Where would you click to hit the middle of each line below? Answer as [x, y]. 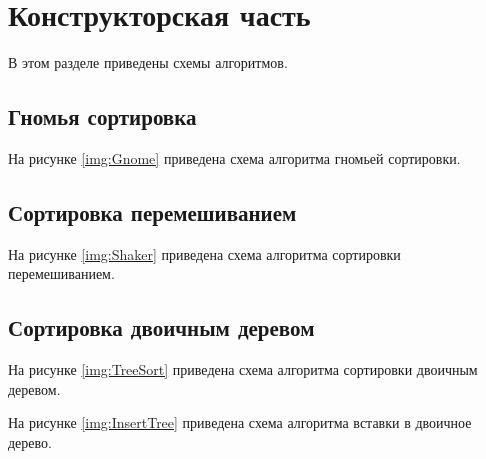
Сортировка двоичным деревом [161, 327]
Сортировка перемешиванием [152, 211]
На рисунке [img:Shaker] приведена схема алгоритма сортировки [204, 253]
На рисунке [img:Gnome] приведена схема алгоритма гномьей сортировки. [234, 157]
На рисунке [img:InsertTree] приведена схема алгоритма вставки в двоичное [240, 422]
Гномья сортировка [102, 116]
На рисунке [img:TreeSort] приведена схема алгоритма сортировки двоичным [243, 369]
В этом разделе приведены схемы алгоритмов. [148, 62]
